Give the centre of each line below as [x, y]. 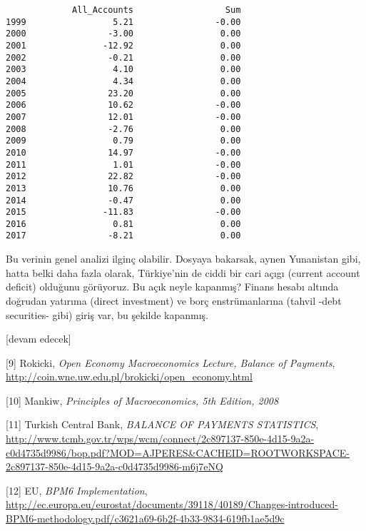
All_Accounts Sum [157, 10]
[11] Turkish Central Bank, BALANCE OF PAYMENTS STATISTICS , [162, 424]
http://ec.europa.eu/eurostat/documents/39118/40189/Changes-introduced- [172, 504]
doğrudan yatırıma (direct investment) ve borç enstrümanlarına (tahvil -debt [174, 300]
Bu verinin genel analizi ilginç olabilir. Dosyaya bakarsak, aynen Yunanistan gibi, [183, 259]
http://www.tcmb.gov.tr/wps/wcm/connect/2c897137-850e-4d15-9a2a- [160, 439]
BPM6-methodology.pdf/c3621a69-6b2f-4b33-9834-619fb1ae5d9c [145, 519]
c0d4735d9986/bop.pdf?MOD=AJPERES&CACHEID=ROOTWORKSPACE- [178, 452]
